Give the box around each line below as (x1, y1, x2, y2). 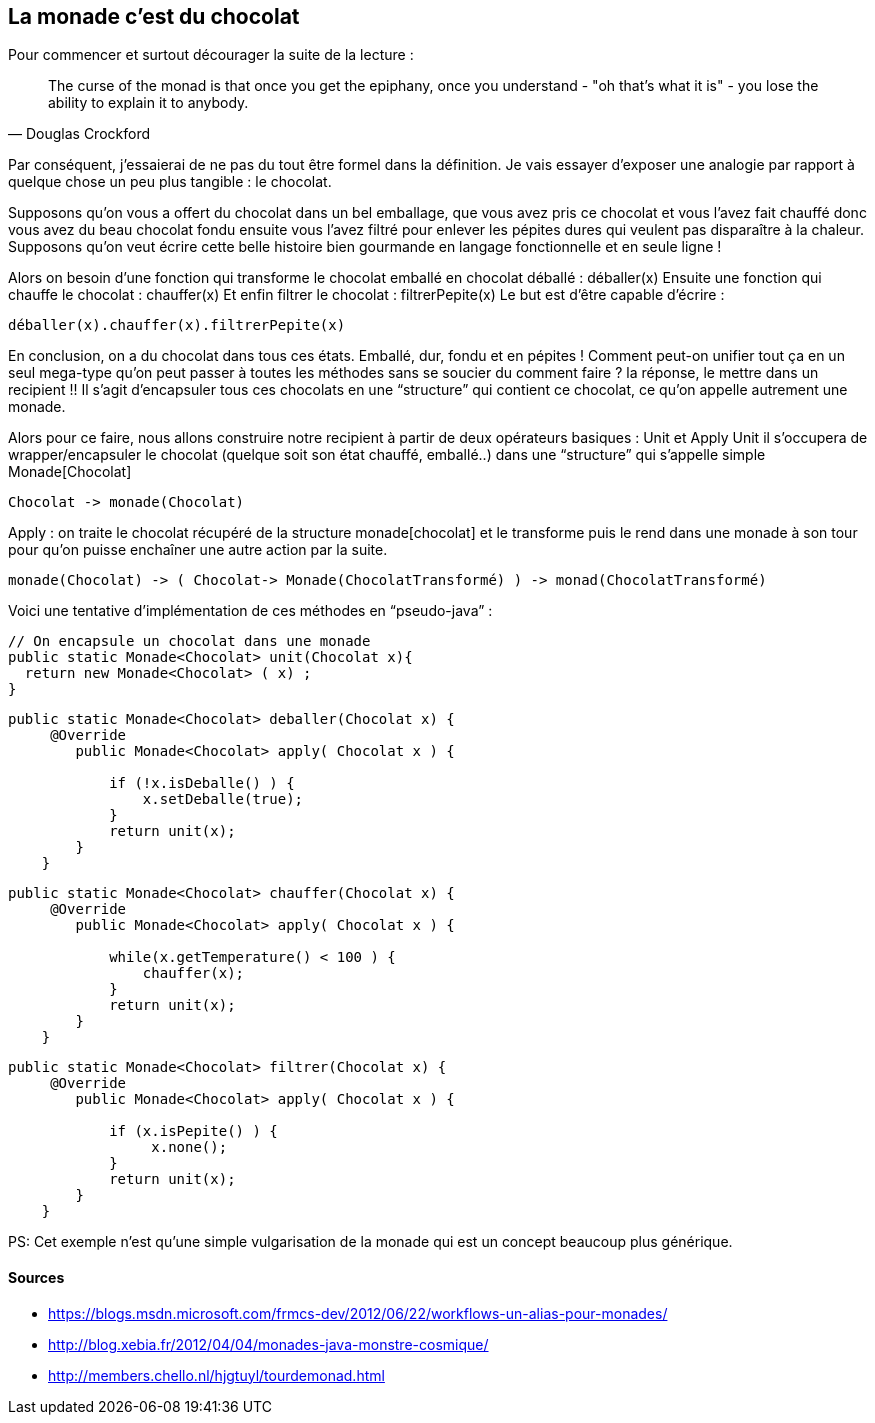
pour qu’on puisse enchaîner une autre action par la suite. (8, 541, 388, 559)
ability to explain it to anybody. (48, 94, 249, 112)
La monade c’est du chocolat (8, 4, 300, 29)
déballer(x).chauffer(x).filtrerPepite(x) (8, 317, 346, 334)
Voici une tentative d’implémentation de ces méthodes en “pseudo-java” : (8, 602, 493, 620)
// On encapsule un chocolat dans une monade (8, 633, 371, 650)
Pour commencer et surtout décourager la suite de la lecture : (8, 46, 414, 64)
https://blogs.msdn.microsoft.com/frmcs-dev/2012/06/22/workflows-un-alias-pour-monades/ (48, 1304, 668, 1322)
